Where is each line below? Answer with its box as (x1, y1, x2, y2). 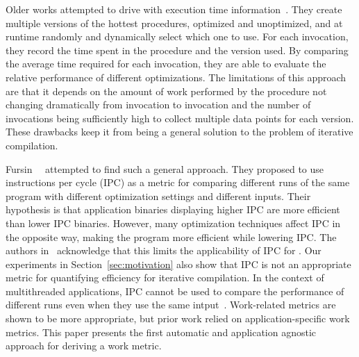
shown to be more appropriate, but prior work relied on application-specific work (6, 311, 350, 326)
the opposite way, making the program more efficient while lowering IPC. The (6, 229, 337, 244)
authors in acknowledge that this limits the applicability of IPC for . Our (6, 243, 322, 258)
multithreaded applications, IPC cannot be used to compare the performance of (6, 283, 344, 298)
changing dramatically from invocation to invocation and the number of (6, 97, 311, 112)
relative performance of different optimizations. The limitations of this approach (6, 69, 347, 84)
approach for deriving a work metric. (6, 338, 162, 353)
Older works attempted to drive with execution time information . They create (6, 2, 342, 16)
